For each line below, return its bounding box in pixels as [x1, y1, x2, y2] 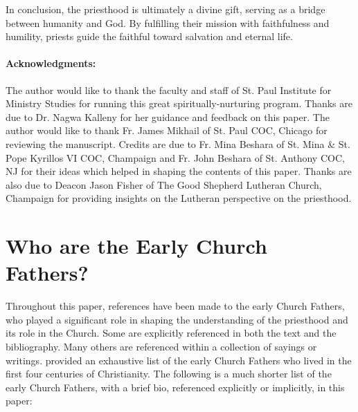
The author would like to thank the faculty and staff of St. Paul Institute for [6, 82, 332, 97]
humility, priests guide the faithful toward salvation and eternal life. [6, 29, 293, 44]
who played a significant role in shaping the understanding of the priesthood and [6, 312, 348, 326]
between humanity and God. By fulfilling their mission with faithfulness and [6, 15, 330, 30]
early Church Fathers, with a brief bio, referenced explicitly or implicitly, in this [6, 380, 345, 394]
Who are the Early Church [6, 232, 267, 260]
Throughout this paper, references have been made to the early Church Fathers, [6, 299, 345, 313]
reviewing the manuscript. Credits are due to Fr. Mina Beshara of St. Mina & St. [6, 136, 350, 151]
